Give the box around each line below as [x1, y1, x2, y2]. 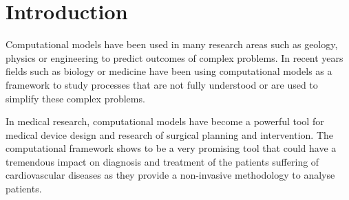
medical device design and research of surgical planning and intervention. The [6, 127, 334, 142]
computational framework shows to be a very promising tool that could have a [6, 141, 337, 155]
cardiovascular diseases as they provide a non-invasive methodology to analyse [6, 168, 335, 182]
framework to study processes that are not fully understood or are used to [6, 77, 318, 91]
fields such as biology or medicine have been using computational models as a [6, 64, 332, 78]
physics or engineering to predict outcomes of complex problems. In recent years [6, 50, 343, 65]
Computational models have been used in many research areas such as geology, [6, 37, 338, 52]
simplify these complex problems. [6, 91, 145, 105]
